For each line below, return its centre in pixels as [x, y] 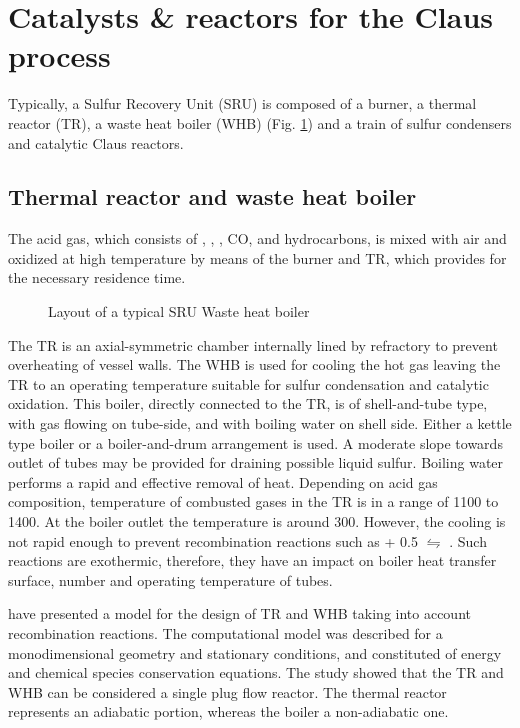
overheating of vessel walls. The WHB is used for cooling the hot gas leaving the [254, 364]
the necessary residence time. [97, 277]
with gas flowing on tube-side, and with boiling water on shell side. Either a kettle [260, 423]
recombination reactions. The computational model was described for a [225, 632]
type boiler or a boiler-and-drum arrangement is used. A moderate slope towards [255, 442]
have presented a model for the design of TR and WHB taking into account [239, 613]
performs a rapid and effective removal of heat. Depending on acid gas [223, 481]
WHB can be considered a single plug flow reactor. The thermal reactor [227, 691]
